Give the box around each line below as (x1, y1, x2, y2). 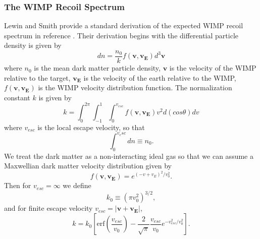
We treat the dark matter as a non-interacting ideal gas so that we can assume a (4, 150, 253, 161)
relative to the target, (4, 72, 71, 83)
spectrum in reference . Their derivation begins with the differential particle (4, 30, 238, 40)
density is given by (4, 40, 62, 50)
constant (4, 92, 30, 102)
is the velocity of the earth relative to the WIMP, (83, 72, 236, 83)
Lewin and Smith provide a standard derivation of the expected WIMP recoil (4, 20, 243, 31)
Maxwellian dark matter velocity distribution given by (4, 160, 172, 171)
